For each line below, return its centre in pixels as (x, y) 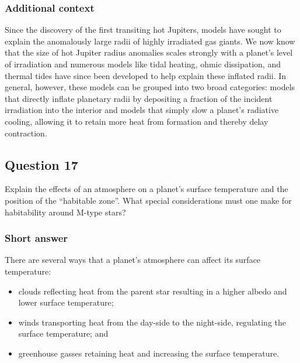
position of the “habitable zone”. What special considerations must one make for (148, 200)
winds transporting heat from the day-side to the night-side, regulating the (152, 322)
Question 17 (41, 164)
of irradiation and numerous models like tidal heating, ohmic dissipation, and (143, 64)
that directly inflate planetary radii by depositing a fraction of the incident (139, 98)
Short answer (36, 238)
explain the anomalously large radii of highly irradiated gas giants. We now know (150, 41)
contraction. (26, 133)
